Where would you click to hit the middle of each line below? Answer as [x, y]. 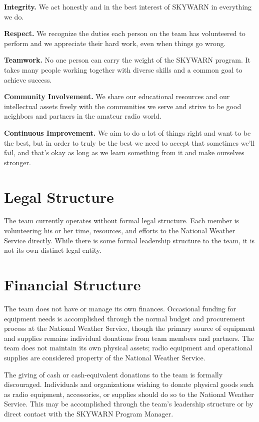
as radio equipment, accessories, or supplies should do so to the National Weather [129, 394]
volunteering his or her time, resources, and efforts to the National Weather [120, 231]
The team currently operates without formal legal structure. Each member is [122, 221]
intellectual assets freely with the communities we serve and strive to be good [123, 106]
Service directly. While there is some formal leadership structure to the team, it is [129, 240]
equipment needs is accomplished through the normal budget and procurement [124, 318]
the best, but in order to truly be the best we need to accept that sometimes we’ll [129, 142]
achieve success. [28, 79]
